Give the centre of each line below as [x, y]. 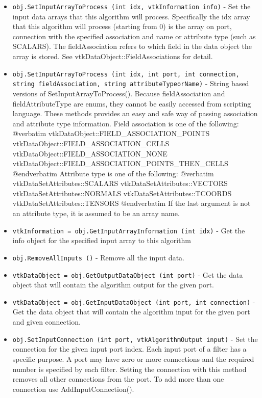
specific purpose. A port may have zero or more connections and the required [133, 359]
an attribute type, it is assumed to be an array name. [96, 213]
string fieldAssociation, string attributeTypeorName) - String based [131, 83]
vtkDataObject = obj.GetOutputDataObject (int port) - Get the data [128, 274]
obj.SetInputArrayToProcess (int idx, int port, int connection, [126, 74]
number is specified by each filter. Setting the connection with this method [129, 369]
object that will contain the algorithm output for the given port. [113, 285]
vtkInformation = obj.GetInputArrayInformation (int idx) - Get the [129, 230]
